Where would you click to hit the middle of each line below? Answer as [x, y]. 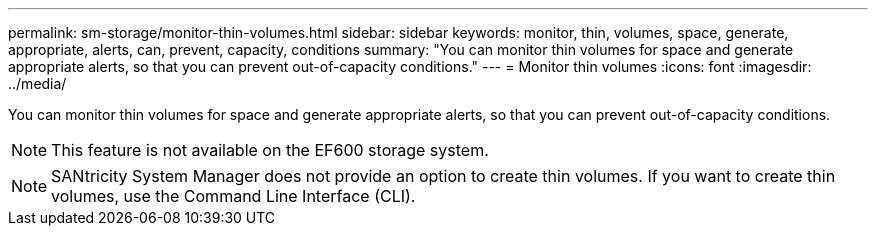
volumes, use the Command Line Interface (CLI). [233, 196]
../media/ [37, 83]
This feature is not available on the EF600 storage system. [270, 150]
